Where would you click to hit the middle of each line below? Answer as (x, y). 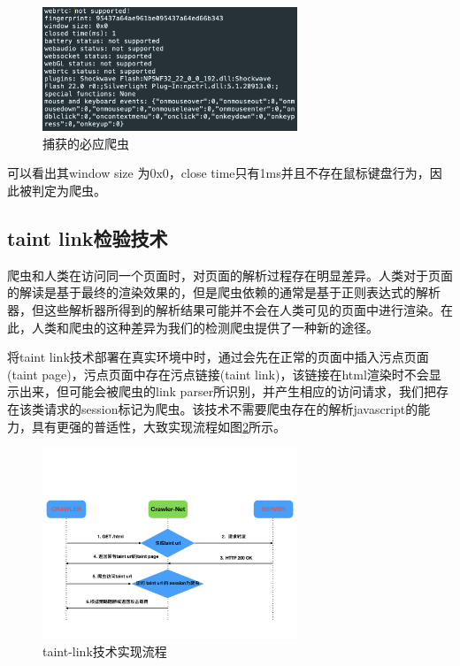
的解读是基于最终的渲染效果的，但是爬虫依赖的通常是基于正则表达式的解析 (224, 292)
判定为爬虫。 (69, 190)
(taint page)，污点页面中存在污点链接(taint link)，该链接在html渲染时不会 (218, 374)
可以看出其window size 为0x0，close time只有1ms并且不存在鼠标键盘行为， (218, 173)
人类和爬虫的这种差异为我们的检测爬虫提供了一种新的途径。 (205, 327)
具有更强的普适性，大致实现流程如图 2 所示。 (158, 426)
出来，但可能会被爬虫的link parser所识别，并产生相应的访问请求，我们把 (228, 391)
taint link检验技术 (88, 237)
